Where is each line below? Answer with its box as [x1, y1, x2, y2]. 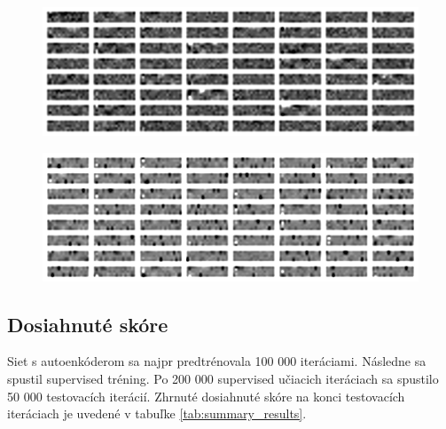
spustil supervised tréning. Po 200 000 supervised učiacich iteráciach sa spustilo [7, 369, 439, 387]
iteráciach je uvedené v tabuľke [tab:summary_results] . [7, 404, 307, 423]
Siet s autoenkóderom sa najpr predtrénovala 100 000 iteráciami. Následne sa [7, 352, 426, 370]
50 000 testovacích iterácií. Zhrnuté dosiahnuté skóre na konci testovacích [7, 386, 405, 405]
